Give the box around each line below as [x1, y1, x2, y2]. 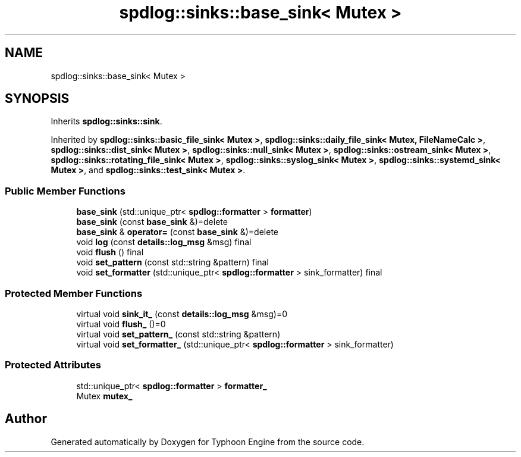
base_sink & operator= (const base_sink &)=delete [76, 227, 278, 237]
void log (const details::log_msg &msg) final [76, 237, 252, 248]
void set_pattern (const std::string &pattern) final [76, 257, 269, 268]
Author [5, 411, 47, 427]
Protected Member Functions [5, 287, 143, 299]
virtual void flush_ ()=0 [76, 318, 166, 329]
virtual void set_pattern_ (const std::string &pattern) [76, 328, 281, 339]
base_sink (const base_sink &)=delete [76, 217, 228, 227]
